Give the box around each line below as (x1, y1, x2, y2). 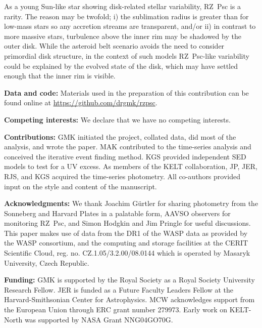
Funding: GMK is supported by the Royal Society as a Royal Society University (4, 274, 255, 285)
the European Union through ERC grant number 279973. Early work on (4, 304, 228, 315)
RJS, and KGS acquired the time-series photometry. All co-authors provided (4, 171, 240, 181)
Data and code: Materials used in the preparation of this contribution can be (4, 87, 249, 98)
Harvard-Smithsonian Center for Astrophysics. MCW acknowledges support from (4, 294, 255, 305)
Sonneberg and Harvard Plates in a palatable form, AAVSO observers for (4, 208, 231, 218)
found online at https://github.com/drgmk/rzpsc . (4, 97, 158, 108)
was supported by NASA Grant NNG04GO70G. (24, 314, 173, 324)
